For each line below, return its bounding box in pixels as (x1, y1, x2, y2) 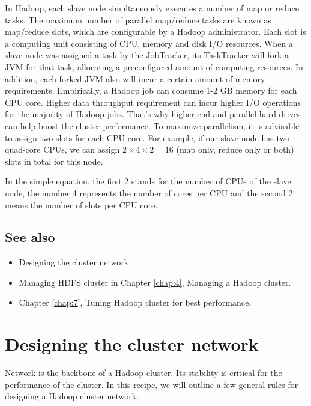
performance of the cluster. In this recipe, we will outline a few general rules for (5, 378, 298, 390)
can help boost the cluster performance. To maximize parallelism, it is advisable (5, 119, 300, 132)
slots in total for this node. (5, 154, 103, 167)
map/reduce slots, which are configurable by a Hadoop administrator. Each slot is (5, 25, 306, 38)
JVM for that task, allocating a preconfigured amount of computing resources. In (5, 60, 303, 73)
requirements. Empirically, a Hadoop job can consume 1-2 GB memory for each (5, 84, 297, 97)
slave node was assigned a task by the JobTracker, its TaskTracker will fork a (5, 49, 289, 61)
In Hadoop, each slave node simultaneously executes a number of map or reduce (5, 2, 299, 14)
